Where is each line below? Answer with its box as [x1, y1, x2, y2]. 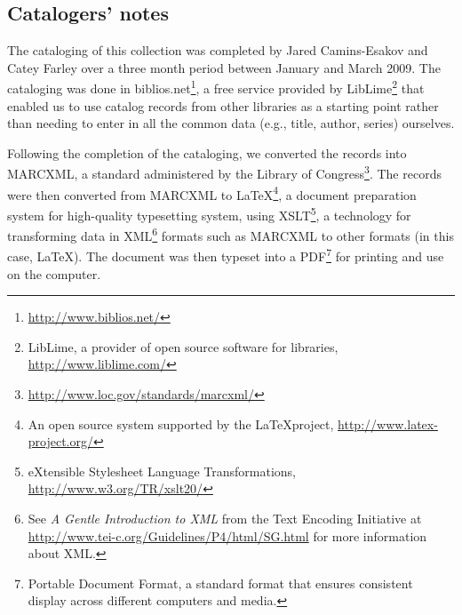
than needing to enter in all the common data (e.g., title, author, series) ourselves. [7, 114, 455, 132]
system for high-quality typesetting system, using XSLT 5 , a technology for [7, 203, 411, 224]
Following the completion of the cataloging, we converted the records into [7, 143, 407, 162]
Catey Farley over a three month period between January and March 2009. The [7, 58, 441, 76]
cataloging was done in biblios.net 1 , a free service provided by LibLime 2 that [7, 76, 425, 98]
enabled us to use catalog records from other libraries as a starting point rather [7, 96, 439, 115]
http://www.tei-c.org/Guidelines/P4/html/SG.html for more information [28, 526, 427, 545]
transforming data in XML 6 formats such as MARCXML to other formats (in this [7, 224, 454, 244]
